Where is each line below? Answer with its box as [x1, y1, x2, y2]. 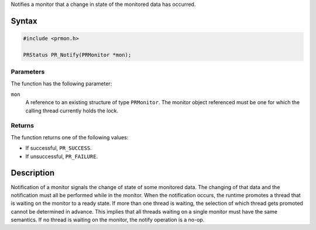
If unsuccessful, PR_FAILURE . [25, 153, 98, 160]
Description [11, 168, 55, 178]
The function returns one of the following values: [11, 133, 129, 140]
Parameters [11, 68, 45, 76]
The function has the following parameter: [11, 80, 112, 87]
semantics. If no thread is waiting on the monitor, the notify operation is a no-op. [11, 217, 205, 224]
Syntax [11, 16, 37, 26]
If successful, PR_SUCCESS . [25, 145, 92, 152]
